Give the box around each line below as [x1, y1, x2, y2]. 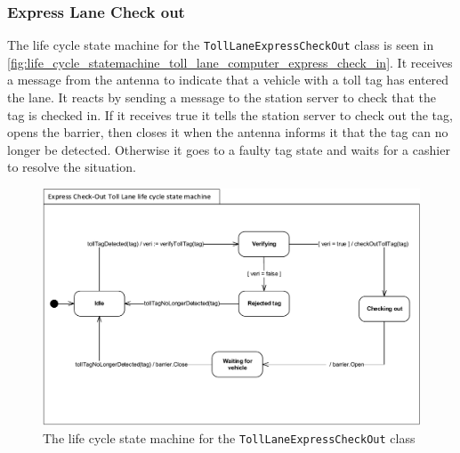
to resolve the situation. [7, 158, 136, 176]
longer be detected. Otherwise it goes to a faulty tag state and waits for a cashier [7, 140, 450, 158]
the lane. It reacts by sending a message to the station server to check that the [7, 88, 436, 107]
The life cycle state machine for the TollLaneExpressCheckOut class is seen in [7, 36, 434, 54]
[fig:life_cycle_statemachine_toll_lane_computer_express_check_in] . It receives [7, 53, 453, 71]
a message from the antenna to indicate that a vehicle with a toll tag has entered [7, 70, 449, 89]
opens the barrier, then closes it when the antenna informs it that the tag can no [7, 123, 448, 142]
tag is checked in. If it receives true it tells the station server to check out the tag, [7, 105, 453, 124]
